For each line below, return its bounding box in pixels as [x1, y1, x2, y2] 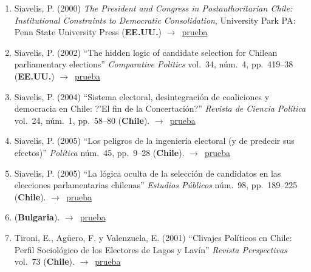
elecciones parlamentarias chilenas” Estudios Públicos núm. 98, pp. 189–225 [14, 178, 298, 191]
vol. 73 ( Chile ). [14, 255, 75, 268]
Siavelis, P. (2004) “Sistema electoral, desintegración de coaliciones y [14, 90, 270, 103]
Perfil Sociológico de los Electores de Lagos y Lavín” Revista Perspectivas [14, 243, 287, 256]
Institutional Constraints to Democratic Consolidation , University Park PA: [14, 13, 296, 26]
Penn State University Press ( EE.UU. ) [14, 25, 162, 38]
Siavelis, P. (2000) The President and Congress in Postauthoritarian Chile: [14, 2, 293, 14]
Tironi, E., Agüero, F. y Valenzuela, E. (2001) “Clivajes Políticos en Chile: [14, 231, 292, 243]
